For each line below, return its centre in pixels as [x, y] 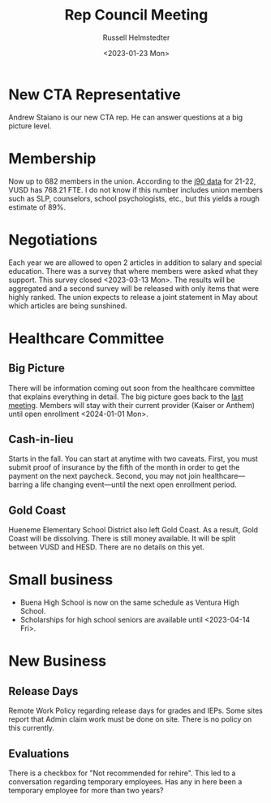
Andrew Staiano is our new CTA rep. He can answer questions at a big [126, 117]
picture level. [30, 126]
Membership [52, 158]
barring [21, 484]
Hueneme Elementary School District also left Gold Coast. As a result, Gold [133, 530]
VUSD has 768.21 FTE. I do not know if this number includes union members [136, 189]
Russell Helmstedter [136, 37]
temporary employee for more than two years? [86, 790]
